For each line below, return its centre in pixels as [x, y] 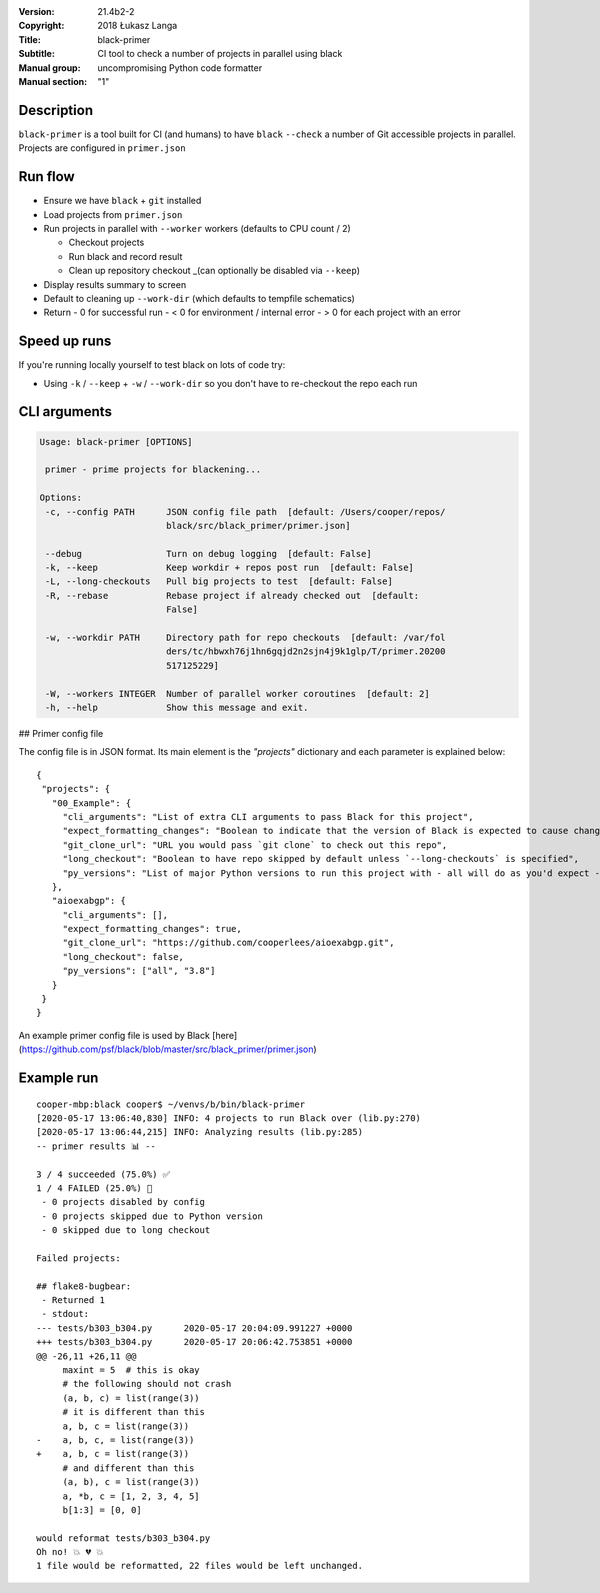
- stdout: [65, 1314]
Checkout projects [106, 242]
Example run [58, 1078]
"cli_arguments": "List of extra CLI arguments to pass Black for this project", [268, 816]
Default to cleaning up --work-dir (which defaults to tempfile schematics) [199, 298]
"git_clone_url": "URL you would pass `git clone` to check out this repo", [255, 844]
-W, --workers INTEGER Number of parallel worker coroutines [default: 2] [237, 693]
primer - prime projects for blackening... [153, 469]
